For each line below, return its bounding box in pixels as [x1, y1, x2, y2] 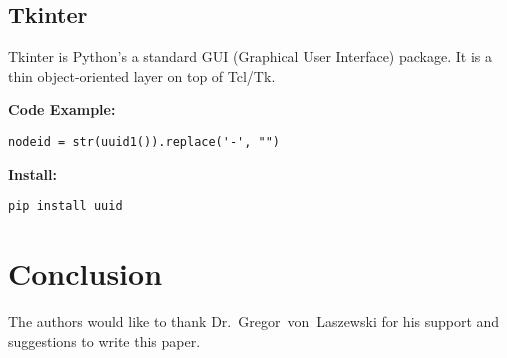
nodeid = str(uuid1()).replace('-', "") [8, 134, 281, 149]
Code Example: [8, 99, 116, 120]
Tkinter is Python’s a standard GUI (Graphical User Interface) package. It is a [8, 46, 492, 67]
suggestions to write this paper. [8, 330, 201, 351]
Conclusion [8, 253, 163, 294]
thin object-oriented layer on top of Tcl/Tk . [8, 65, 276, 86]
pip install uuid [8, 199, 123, 214]
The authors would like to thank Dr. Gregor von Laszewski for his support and [8, 311, 500, 332]
